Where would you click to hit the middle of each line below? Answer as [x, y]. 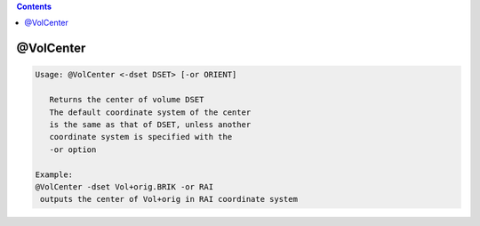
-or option [73, 149]
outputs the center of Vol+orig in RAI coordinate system [169, 199]
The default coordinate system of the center [150, 112]
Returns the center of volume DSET [127, 100]
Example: [54, 174]
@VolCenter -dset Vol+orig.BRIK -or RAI [124, 186]
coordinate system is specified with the [141, 137]
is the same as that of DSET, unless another [150, 124]
